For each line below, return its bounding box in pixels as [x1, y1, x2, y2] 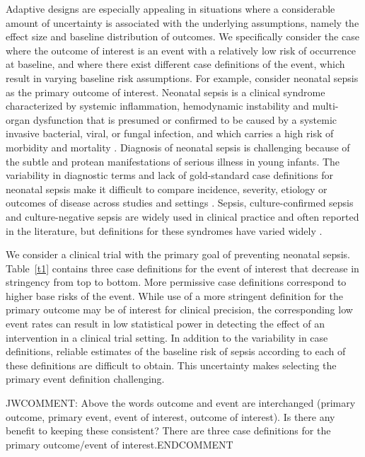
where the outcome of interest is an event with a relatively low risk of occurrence [6, 42, 357, 57]
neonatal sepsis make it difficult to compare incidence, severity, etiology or [6, 181, 328, 196]
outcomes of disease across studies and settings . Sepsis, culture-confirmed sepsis [6, 195, 354, 210]
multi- [312, 98, 339, 113]
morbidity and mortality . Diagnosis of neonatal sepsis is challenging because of [6, 139, 350, 154]
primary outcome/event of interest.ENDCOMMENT [6, 436, 233, 451]
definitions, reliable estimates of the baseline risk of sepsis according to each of [6, 344, 346, 359]
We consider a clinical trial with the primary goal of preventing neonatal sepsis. [6, 247, 351, 262]
